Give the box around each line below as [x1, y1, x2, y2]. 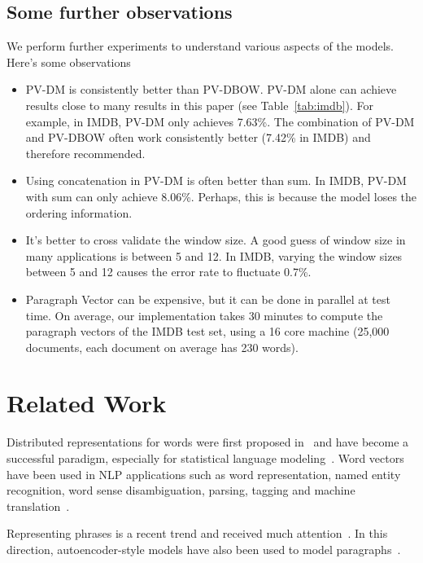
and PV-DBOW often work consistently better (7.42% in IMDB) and [25, 129, 371, 146]
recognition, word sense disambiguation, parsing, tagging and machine [7, 482, 355, 499]
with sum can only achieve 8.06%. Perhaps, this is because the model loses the [25, 187, 417, 205]
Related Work [7, 386, 167, 420]
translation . [7, 497, 70, 514]
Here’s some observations [7, 53, 131, 70]
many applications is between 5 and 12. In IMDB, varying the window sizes [25, 247, 403, 264]
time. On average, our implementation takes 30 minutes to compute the [25, 306, 383, 323]
